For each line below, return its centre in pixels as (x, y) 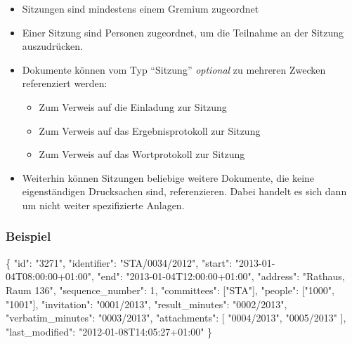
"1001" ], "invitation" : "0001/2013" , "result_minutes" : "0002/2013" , (146, 304)
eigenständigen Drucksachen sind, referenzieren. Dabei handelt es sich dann (184, 191)
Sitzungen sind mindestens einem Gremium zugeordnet (141, 8)
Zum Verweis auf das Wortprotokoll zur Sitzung (142, 154)
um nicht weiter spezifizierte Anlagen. (103, 205)
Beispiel (28, 236)
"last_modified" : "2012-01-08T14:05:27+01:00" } (109, 331)
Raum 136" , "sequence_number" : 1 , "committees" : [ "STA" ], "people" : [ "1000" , (170, 290)
